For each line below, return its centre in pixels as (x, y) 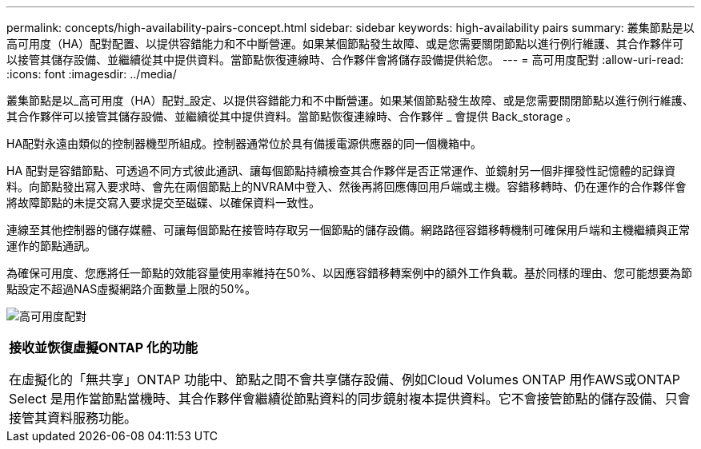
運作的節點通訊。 (51, 246)
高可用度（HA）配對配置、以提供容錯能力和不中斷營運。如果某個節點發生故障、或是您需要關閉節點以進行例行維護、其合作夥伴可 (345, 44)
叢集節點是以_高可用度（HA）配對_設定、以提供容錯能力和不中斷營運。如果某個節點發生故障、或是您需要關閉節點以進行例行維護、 (350, 100)
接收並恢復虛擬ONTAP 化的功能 (103, 348)
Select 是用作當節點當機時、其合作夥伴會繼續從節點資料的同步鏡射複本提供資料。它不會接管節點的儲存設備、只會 (350, 399)
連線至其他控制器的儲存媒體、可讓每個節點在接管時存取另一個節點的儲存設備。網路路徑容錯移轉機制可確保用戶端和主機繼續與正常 (348, 230)
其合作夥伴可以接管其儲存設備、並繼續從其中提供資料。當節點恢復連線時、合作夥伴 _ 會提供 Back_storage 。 (292, 116)
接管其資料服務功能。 (73, 418)
